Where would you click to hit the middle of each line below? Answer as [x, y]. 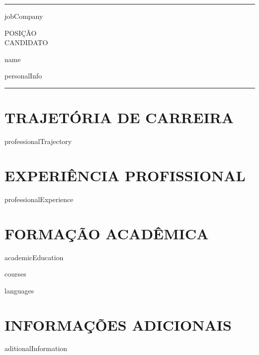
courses [15, 274]
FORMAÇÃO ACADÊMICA [107, 233]
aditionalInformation [36, 348]
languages [19, 290]
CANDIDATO [26, 42]
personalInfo [23, 76]
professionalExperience [39, 199]
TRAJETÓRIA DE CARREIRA [119, 117]
